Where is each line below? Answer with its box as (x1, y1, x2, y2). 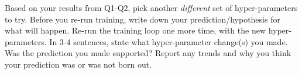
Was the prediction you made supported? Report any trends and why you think (5, 47, 291, 59)
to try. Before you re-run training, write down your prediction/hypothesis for (5, 13, 280, 25)
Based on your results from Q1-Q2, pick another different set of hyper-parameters (5, 2, 298, 13)
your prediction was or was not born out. (5, 58, 152, 70)
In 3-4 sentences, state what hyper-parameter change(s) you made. (49, 35, 288, 47)
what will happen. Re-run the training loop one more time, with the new (5, 24, 266, 36)
